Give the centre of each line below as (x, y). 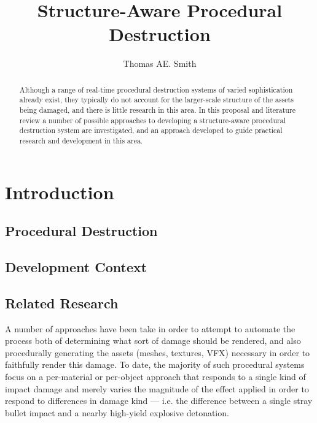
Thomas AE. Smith (160, 63)
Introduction (60, 192)
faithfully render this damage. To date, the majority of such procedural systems (155, 364)
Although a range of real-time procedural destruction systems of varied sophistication (156, 89)
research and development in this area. (81, 140)
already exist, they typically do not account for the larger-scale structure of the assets (156, 100)
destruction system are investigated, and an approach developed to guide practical (151, 130)
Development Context (76, 267)
